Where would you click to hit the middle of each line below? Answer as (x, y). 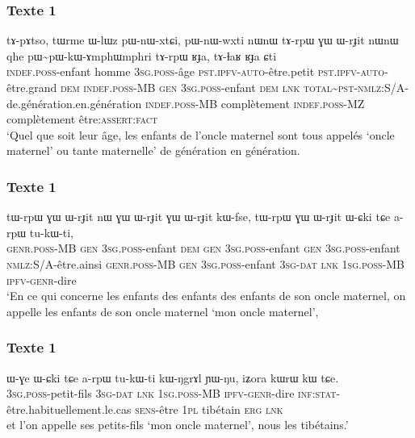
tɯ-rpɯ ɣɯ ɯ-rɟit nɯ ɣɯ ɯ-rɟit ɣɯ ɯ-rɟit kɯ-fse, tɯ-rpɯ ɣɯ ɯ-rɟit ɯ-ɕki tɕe (199, 217)
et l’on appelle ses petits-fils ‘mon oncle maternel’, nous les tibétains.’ (178, 425)
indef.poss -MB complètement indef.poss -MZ (255, 103)
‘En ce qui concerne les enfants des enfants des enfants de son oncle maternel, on (206, 296)
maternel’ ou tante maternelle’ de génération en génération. (153, 150)
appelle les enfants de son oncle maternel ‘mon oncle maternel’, (163, 311)
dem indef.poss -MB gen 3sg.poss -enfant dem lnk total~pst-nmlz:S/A (233, 87)
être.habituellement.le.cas (69, 409)
